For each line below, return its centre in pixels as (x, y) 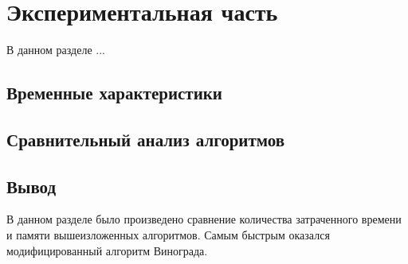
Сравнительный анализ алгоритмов (146, 139)
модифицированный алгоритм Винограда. (107, 250)
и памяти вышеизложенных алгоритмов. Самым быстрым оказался (168, 235)
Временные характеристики (114, 93)
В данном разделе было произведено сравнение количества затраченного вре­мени (204, 219)
